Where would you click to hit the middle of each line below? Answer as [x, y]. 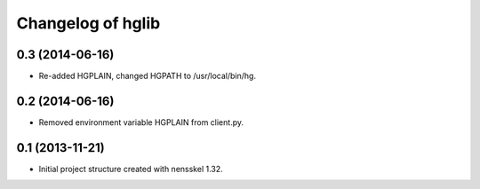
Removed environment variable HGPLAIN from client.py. [141, 122]
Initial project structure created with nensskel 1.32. [131, 169]
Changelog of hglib [88, 23]
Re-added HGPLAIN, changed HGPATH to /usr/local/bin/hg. [148, 76]
